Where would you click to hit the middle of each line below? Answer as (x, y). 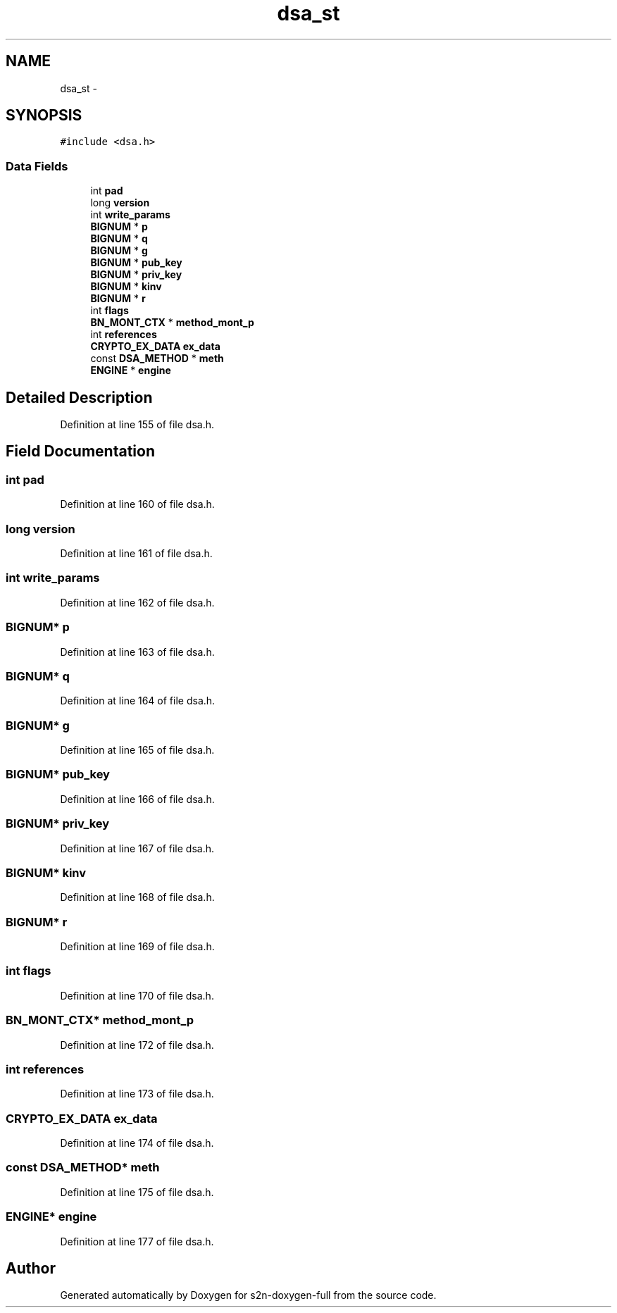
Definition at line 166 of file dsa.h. (137, 799)
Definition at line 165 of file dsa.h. (137, 750)
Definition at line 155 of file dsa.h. (137, 425)
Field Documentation (80, 452)
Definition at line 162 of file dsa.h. (137, 602)
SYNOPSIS (44, 116)
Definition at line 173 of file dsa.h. (137, 1094)
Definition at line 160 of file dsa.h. (137, 504)
